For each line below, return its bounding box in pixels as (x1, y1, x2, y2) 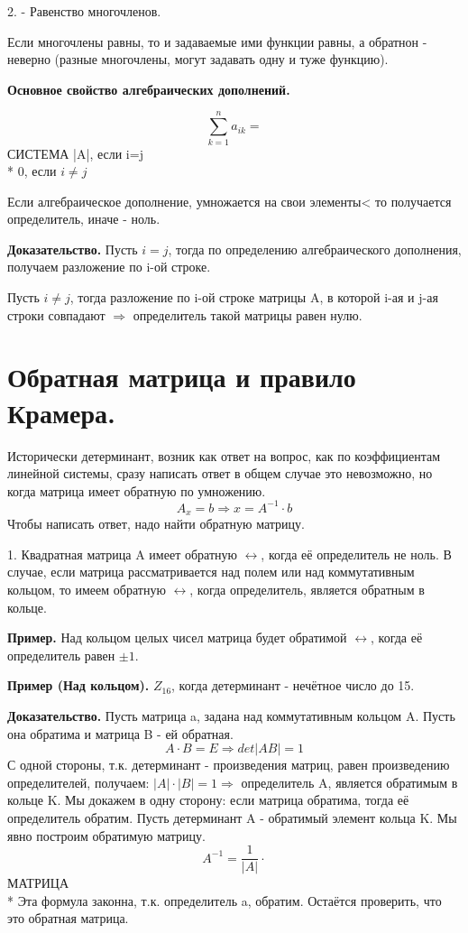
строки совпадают (7, 305, 106, 324)
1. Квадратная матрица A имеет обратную (7, 544, 237, 563)
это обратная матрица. (7, 909, 129, 928)
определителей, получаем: (7, 772, 150, 791)
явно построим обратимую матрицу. (7, 826, 206, 845)
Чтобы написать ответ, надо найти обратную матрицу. (7, 514, 305, 533)
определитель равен (7, 645, 115, 664)
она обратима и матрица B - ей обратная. (7, 724, 234, 743)
